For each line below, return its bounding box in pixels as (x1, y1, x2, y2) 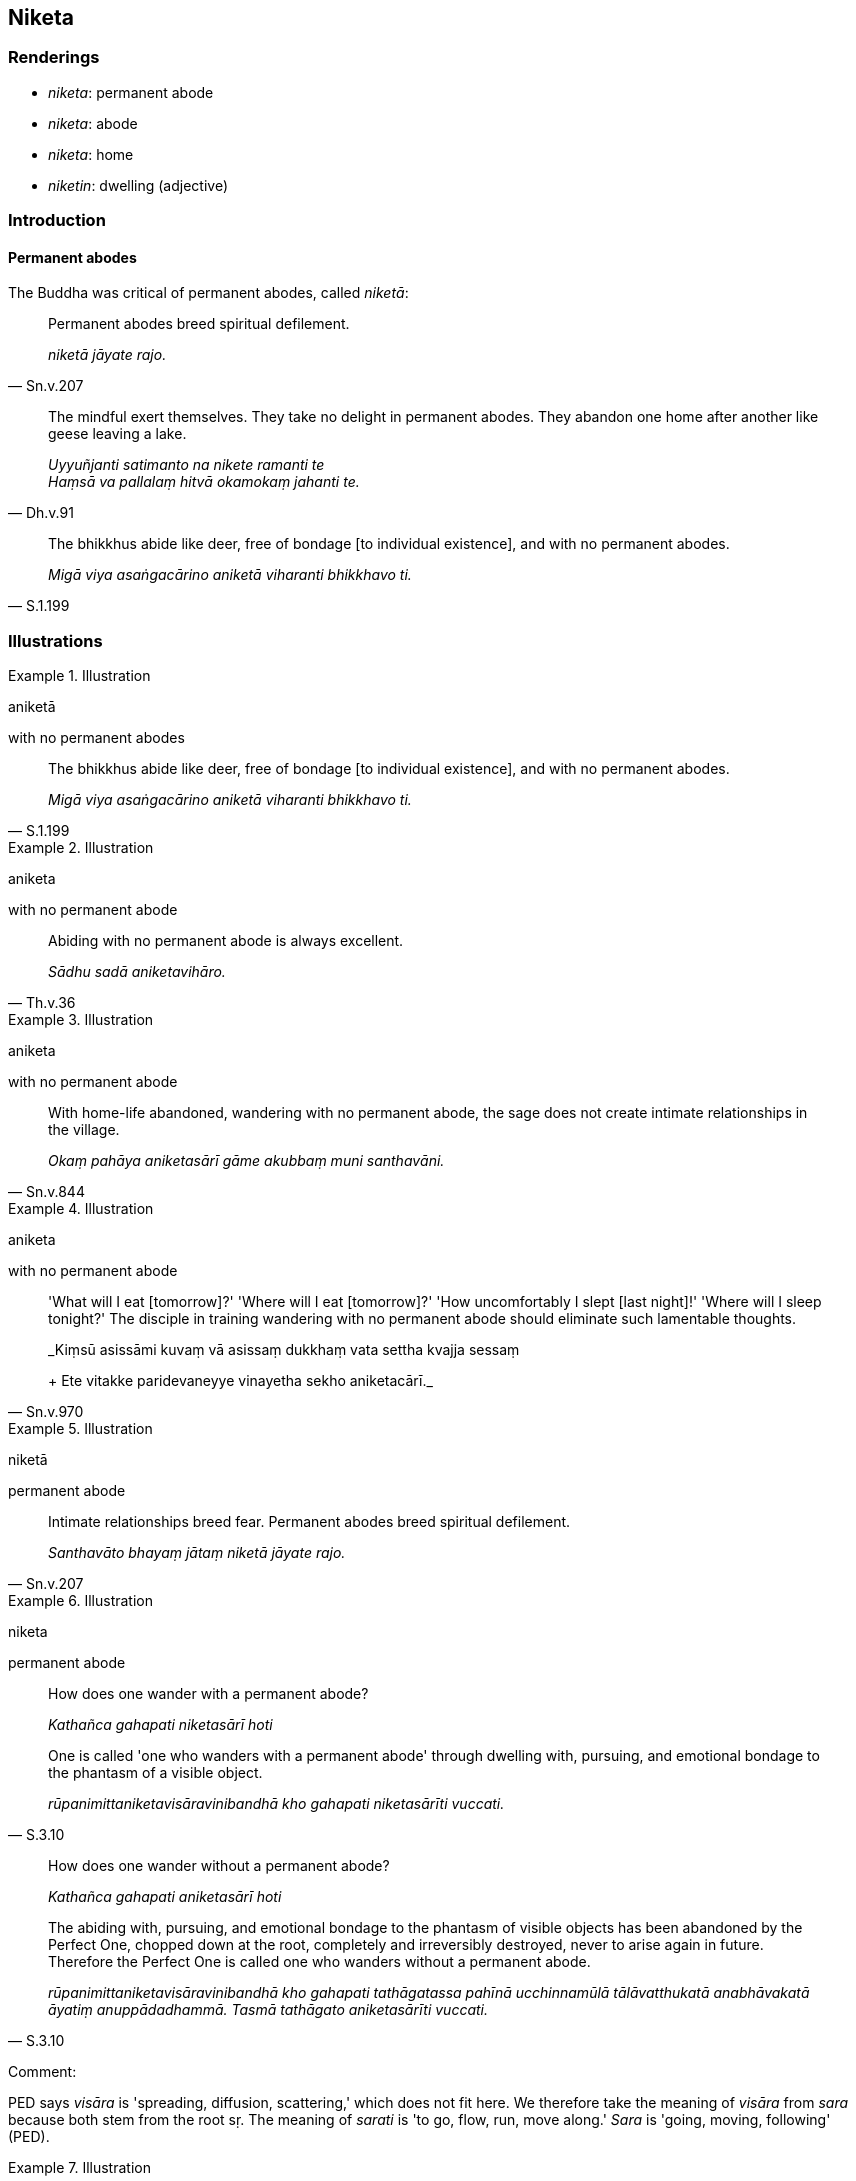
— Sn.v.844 (8, 1183, 85, 1201)
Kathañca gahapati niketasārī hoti (48, 1716, 273, 1734)
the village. (48, 1121, 120, 1139)
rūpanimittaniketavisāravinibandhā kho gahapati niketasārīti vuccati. (48, 1795, 505, 1813)
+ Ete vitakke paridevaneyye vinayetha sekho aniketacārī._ (48, 1372, 433, 1390)
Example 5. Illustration (8, 1420, 153, 1438)
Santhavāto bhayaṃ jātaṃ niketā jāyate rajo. (48, 1544, 346, 1562)
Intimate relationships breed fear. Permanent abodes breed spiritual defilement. (48, 1513, 571, 1531)
